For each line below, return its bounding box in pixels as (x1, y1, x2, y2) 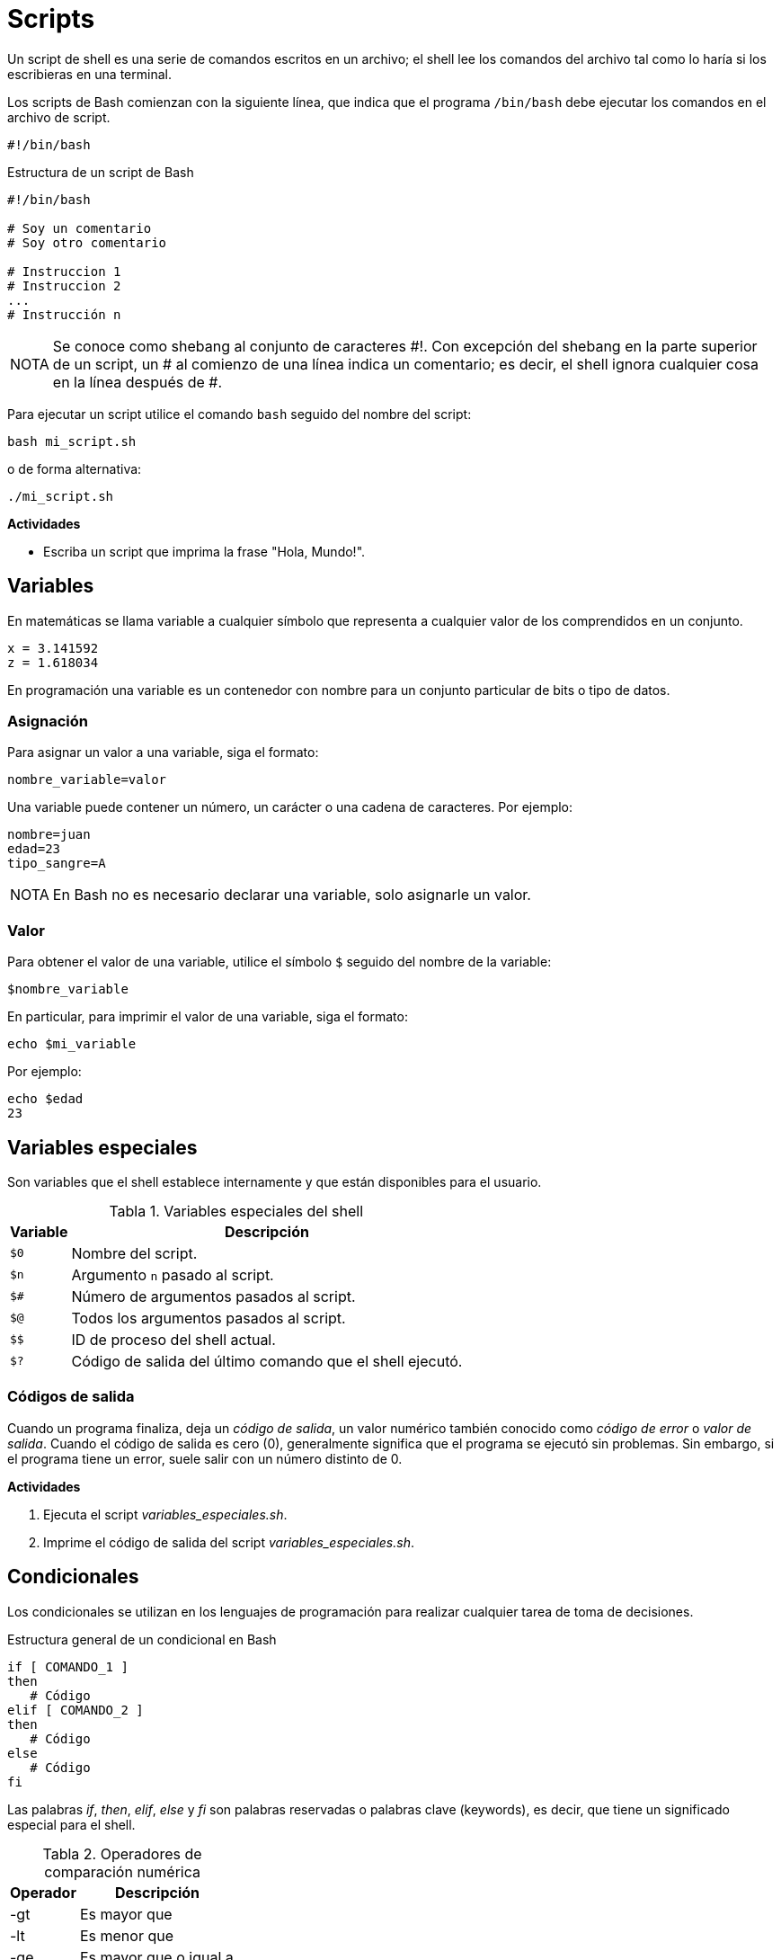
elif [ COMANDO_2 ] (7, 1702, 144, 1717)
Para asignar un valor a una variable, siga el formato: (7, 744, 319, 761)
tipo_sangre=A (7, 856, 106, 871)
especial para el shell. (7, 1816, 136, 1832)
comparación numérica (44, 1862, 200, 1881)
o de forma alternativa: (7, 460, 142, 477)
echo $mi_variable (7, 1037, 137, 1052)
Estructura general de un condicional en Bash (7, 1631, 277, 1647)
